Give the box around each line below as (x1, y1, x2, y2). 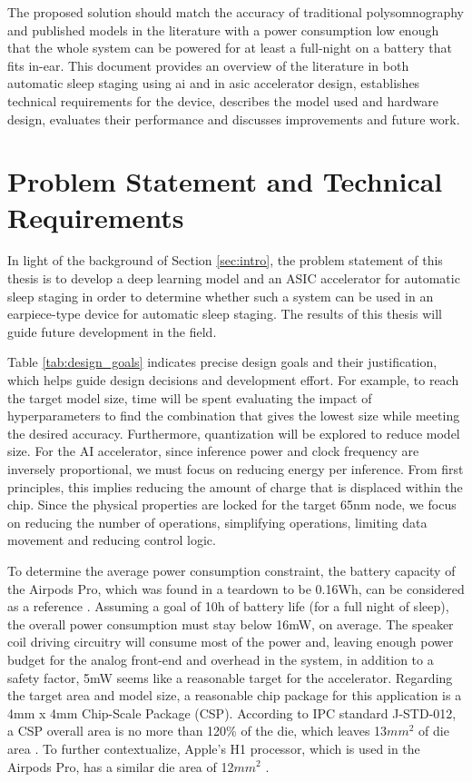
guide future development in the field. (7, 322, 217, 341)
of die (418, 721, 449, 740)
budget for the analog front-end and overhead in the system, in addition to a (7, 649, 434, 668)
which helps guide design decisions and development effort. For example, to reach (7, 371, 459, 390)
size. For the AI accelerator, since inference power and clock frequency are (7, 441, 419, 460)
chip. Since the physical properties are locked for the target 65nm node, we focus (7, 495, 457, 514)
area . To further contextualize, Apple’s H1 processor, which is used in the (7, 738, 420, 757)
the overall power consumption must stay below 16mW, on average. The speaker (7, 614, 454, 633)
